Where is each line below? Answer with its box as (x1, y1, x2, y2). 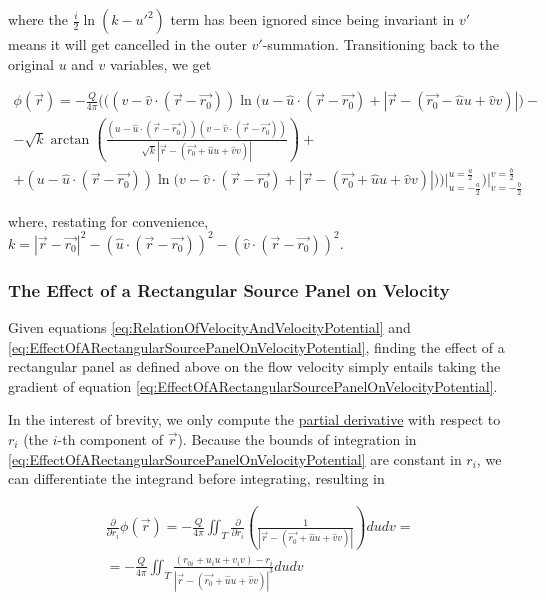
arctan (50, 132, 90, 147)
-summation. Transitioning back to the (262, 34, 499, 54)
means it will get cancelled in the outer (8, 34, 247, 54)
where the (8, 9, 68, 29)
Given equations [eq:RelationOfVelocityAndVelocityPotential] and (8, 316, 411, 337)
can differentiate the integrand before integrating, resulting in (8, 468, 385, 489)
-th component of (57, 428, 163, 449)
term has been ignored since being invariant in (170, 9, 455, 29)
